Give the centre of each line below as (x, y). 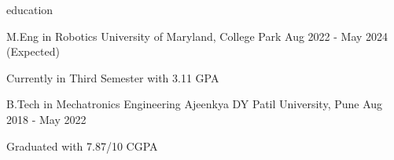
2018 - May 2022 (46, 119)
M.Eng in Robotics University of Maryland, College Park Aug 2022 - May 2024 (197, 36)
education (30, 9)
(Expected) (33, 51)
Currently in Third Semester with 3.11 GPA (113, 77)
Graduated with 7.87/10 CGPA (82, 145)
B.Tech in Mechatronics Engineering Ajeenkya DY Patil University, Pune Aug (195, 104)
